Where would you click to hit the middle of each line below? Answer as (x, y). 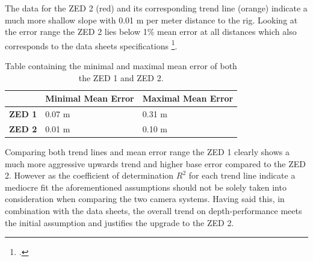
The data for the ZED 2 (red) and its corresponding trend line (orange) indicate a (156, 8)
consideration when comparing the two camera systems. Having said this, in (145, 199)
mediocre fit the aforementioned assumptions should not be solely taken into (146, 187)
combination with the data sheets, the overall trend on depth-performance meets (153, 210)
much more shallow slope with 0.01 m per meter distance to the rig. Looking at (151, 20)
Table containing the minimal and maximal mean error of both (121, 66)
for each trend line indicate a (242, 175)
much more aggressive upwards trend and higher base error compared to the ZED (155, 163)
